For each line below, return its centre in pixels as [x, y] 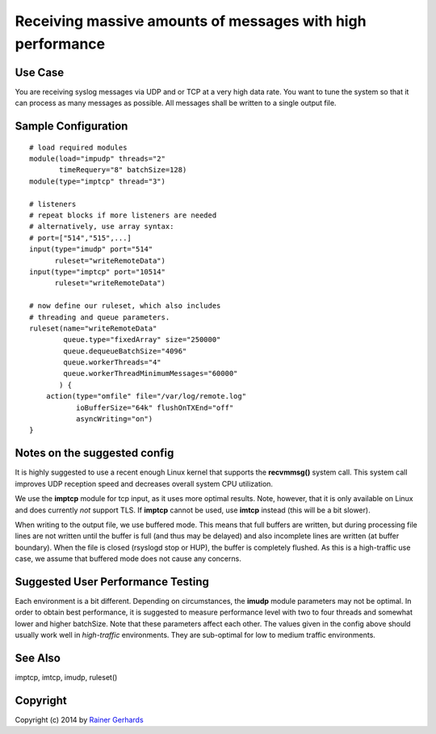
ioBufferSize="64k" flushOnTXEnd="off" [155, 407]
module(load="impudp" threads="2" [97, 159]
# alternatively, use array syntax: [102, 227]
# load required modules [78, 147]
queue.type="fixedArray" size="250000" [142, 340]
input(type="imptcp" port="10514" [97, 272]
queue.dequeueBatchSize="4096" [125, 351]
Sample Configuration [71, 127]
